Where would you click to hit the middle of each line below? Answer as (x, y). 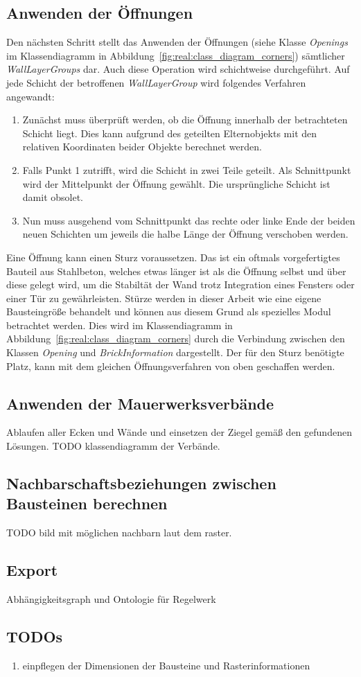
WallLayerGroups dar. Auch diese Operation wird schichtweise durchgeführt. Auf (178, 69)
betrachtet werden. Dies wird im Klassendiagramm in (120, 325)
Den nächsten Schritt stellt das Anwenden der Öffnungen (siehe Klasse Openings (177, 42)
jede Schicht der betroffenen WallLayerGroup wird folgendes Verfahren (156, 82)
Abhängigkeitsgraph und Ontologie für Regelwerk (111, 599)
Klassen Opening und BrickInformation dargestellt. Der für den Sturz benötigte (175, 352)
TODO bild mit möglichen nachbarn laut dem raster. (119, 533)
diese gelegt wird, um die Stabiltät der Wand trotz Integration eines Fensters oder (180, 284)
